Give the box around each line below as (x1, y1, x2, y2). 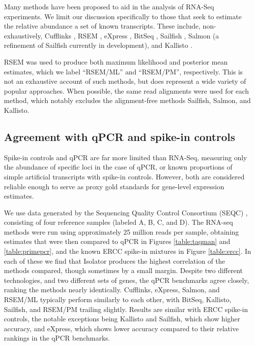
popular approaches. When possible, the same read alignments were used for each (4, 85, 249, 96)
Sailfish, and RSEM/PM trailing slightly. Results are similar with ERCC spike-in (4, 304, 248, 314)
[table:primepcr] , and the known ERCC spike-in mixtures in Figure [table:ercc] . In (4, 246, 252, 256)
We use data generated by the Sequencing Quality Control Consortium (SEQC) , (4, 207, 248, 217)
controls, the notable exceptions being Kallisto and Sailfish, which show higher (4, 313, 240, 324)
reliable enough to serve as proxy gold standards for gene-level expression (4, 181, 225, 191)
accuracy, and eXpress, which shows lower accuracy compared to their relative (4, 323, 239, 333)
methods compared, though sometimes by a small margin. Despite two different (4, 265, 243, 276)
